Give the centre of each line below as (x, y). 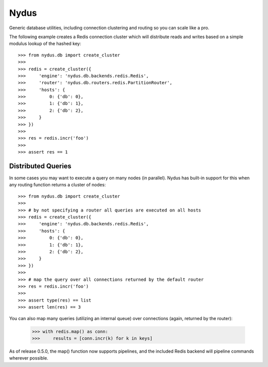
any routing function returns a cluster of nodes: (58, 185)
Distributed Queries (40, 166)
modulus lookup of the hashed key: (45, 44)
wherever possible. (29, 358)
